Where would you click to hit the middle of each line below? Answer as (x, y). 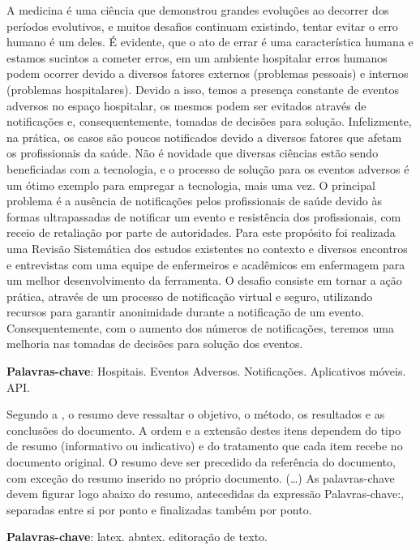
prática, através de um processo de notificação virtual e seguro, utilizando (190, 296)
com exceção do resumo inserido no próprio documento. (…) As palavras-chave (201, 477)
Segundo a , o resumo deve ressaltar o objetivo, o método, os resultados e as (196, 414)
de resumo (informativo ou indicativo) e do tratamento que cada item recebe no (205, 446)
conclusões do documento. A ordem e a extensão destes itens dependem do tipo (204, 430)
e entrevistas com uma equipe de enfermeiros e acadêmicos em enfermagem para (206, 264)
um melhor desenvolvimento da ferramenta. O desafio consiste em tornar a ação (204, 280)
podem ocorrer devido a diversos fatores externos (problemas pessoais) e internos (208, 73)
